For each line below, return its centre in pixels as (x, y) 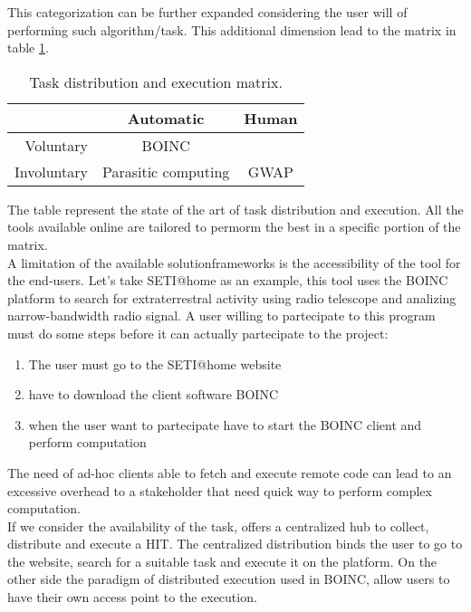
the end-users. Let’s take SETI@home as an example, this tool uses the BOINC (228, 280)
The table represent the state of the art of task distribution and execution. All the (235, 209)
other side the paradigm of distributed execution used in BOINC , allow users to (229, 579)
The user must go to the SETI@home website (155, 363)
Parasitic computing (166, 171)
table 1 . (28, 48)
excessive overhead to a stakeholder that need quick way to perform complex (220, 490)
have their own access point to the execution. (132, 597)
